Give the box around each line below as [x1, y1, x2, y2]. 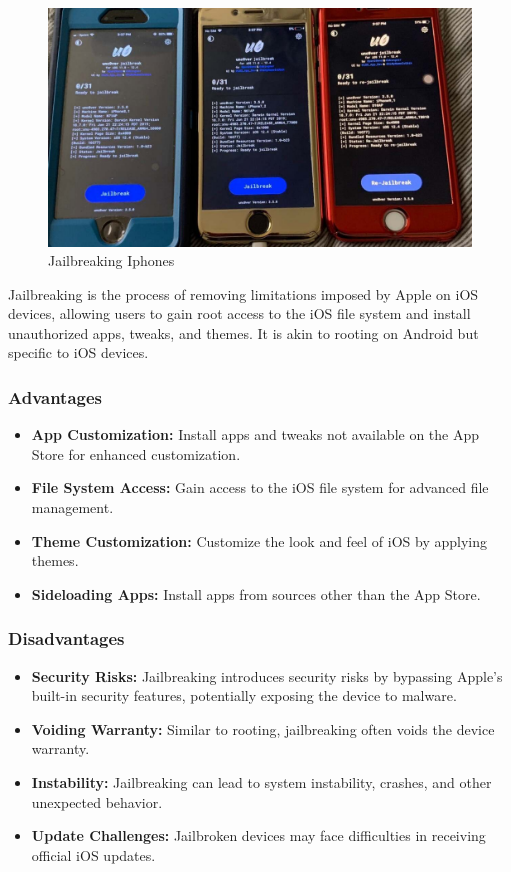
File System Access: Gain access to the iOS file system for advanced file [31, 477, 489, 498]
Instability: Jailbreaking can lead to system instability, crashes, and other [31, 772, 492, 793]
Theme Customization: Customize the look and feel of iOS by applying [31, 530, 488, 551]
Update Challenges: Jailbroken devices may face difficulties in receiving [31, 825, 486, 846]
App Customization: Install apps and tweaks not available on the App [31, 424, 480, 445]
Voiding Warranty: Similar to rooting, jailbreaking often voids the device [31, 718, 495, 739]
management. [31, 497, 114, 518]
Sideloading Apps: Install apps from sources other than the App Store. [31, 583, 481, 604]
